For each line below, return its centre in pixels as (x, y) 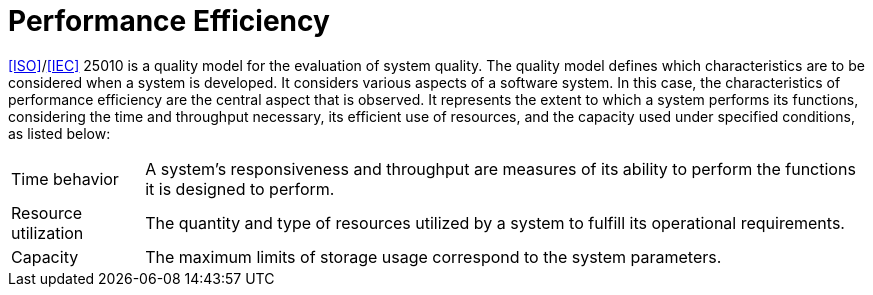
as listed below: (59, 133)
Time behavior (65, 178)
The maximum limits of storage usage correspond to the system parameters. (433, 256)
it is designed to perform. (240, 188)
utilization (47, 232)
